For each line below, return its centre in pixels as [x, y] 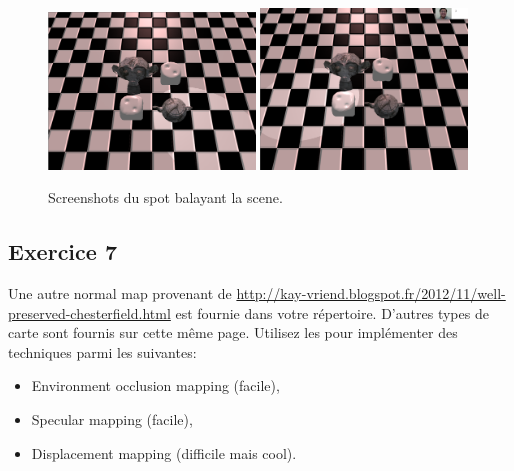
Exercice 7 [62, 251]
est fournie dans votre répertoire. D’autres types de [332, 312]
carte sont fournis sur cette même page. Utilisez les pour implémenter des [233, 332]
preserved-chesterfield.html [89, 312]
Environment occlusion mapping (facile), [155, 385]
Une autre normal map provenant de [120, 293]
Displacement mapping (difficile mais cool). [164, 452]
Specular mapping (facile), [112, 419]
